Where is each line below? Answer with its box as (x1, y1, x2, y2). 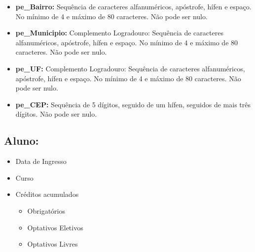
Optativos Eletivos (27, 222, 83, 232)
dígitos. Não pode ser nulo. (15, 109, 97, 119)
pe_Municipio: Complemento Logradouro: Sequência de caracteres (15, 28, 223, 38)
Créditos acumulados (15, 189, 79, 199)
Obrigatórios (27, 205, 65, 216)
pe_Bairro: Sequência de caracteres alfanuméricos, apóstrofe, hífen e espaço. (15, 1, 252, 11)
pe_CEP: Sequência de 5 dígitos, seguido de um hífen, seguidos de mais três (15, 99, 251, 109)
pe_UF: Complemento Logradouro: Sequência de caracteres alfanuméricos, (15, 63, 245, 73)
